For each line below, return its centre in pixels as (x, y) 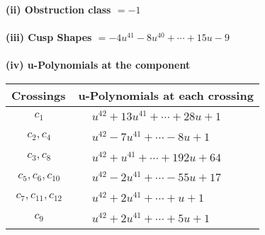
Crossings (39, 95)
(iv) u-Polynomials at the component (98, 65)
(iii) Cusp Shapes (49, 37)
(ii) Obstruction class (58, 9)
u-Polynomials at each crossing (166, 95)
